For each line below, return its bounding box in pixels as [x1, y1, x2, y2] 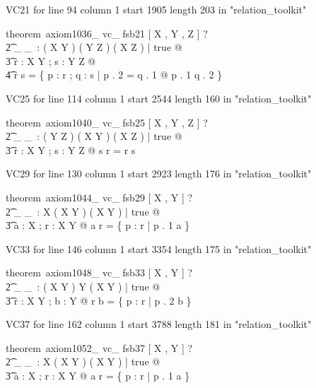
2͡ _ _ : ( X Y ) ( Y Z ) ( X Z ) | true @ [6, 40, 182, 54]
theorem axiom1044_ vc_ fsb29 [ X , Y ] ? [6, 189, 193, 204]
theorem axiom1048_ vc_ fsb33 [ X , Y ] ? [6, 265, 193, 280]
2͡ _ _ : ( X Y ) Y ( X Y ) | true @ [6, 278, 160, 293]
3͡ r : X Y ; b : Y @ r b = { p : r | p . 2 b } [6, 293, 192, 307]
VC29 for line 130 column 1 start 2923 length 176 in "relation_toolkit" [6, 166, 312, 181]
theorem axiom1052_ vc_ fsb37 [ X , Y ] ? [6, 340, 193, 355]
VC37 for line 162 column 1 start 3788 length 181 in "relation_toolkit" [6, 317, 312, 331]
